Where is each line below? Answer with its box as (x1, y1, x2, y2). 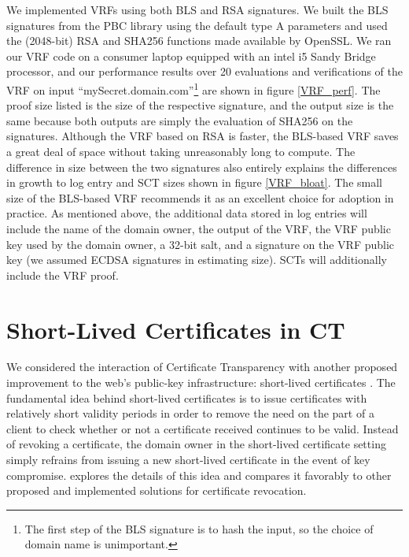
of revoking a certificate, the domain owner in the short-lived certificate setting (6, 436, 386, 452)
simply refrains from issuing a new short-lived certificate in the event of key (6, 451, 370, 468)
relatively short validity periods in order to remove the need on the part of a (6, 405, 374, 421)
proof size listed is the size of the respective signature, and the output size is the (6, 97, 394, 113)
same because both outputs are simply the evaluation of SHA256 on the (6, 112, 353, 128)
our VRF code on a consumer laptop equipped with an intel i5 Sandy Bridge (6, 47, 376, 64)
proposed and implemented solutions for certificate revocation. (6, 482, 307, 499)
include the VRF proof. (6, 266, 119, 283)
